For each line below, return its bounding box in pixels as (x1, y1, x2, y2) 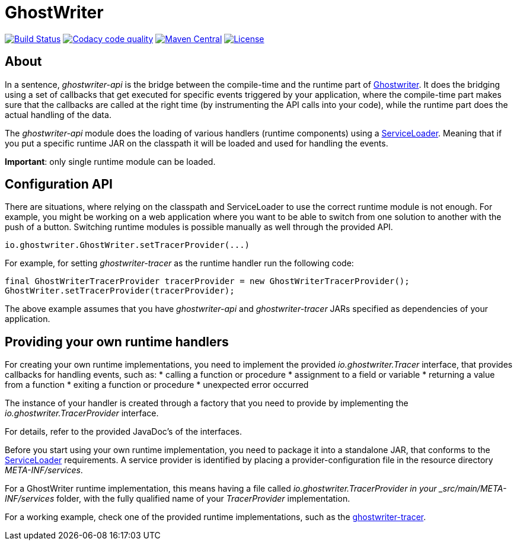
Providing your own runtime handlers (5, 334, 229, 349)
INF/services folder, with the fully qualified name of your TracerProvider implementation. (5, 493, 350, 504)
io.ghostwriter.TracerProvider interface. (5, 408, 159, 419)
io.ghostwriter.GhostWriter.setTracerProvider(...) (5, 240, 250, 250)
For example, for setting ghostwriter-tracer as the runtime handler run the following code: (5, 258, 354, 269)
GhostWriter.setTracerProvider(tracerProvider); (5, 286, 235, 296)
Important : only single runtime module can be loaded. (5, 156, 216, 167)
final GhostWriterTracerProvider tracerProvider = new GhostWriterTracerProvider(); (5, 276, 410, 286)
